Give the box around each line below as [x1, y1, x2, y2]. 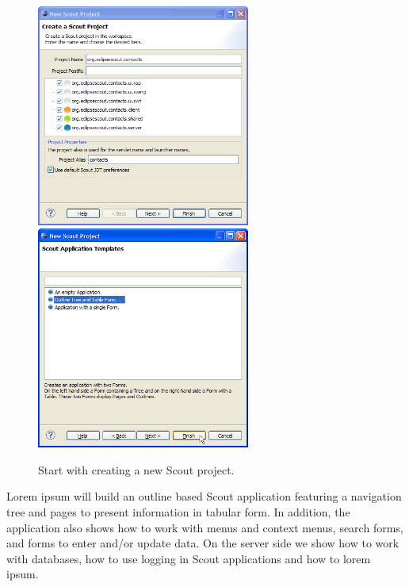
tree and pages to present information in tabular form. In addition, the [6, 503, 350, 520]
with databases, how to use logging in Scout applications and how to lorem [6, 550, 371, 566]
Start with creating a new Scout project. [38, 461, 235, 478]
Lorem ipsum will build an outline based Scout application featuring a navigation [6, 488, 402, 505]
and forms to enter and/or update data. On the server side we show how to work [6, 535, 399, 551]
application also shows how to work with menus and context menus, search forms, [6, 519, 403, 535]
